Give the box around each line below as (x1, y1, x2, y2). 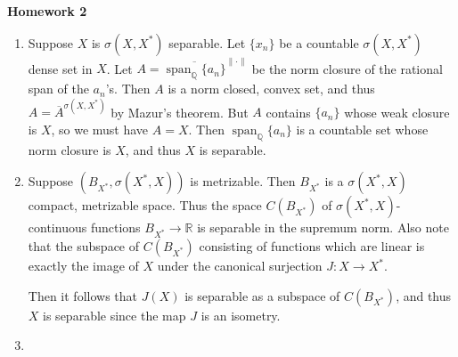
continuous (28, 218, 87, 237)
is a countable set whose (296, 119, 429, 138)
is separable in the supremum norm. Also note (197, 218, 449, 237)
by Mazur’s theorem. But (110, 102, 249, 121)
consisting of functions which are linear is (199, 237, 425, 256)
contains (266, 102, 311, 121)
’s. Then (105, 79, 151, 98)
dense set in (28, 59, 93, 77)
